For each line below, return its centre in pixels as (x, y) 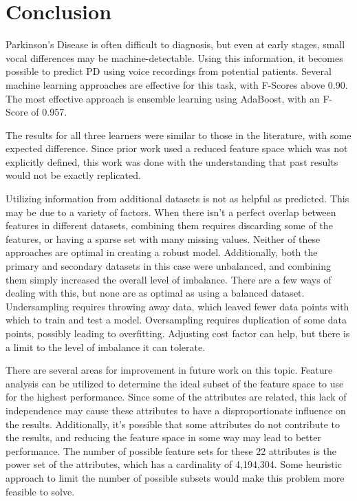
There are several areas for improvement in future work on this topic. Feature (169, 370)
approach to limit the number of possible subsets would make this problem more (175, 477)
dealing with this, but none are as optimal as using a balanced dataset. (155, 293)
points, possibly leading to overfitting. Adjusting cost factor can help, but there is (178, 333)
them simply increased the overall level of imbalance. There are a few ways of (169, 279)
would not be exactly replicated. (73, 175)
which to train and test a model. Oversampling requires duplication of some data (176, 320)
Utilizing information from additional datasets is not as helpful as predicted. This (177, 199)
